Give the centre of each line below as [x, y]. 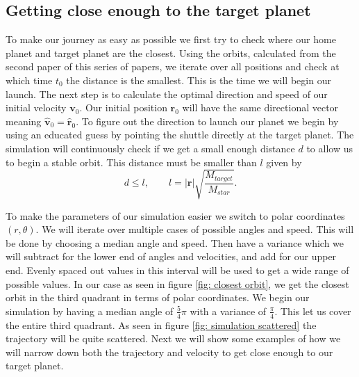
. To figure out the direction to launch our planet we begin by [207, 121]
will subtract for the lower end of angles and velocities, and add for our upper [171, 256]
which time [29, 80]
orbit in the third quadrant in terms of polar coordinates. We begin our [158, 297]
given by [284, 162]
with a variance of [228, 311]
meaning [24, 121]
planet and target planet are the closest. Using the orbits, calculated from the [171, 53]
